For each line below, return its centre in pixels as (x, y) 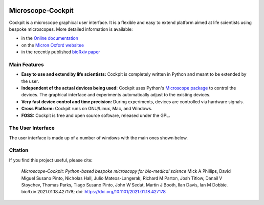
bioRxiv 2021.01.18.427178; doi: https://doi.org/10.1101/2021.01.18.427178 (94, 192)
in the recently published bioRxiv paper (61, 52)
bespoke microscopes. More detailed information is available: (71, 29)
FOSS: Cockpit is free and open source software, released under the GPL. (96, 115)
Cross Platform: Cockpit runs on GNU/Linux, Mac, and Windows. (87, 109)
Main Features (26, 65)
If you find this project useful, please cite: (51, 160)
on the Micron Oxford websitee (53, 45)
